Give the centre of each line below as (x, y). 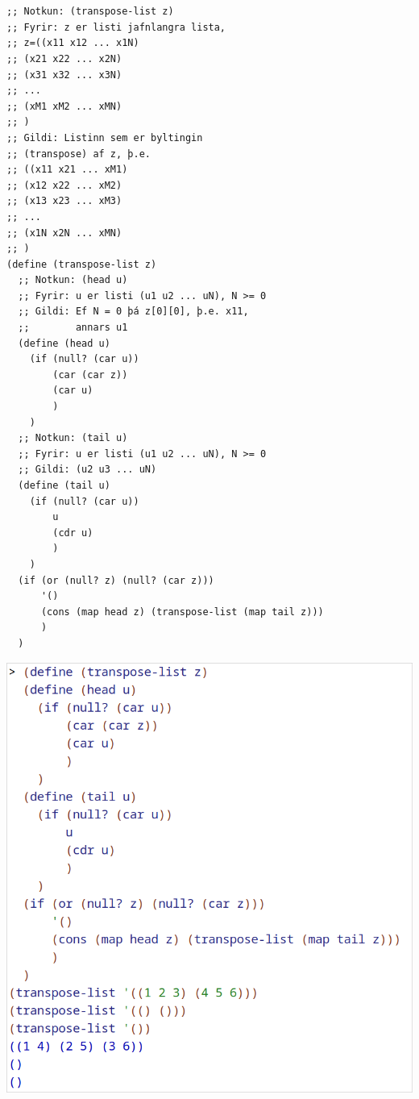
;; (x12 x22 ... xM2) (64, 185)
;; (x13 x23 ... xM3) (64, 201)
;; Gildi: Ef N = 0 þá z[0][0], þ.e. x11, (133, 312)
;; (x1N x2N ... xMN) (64, 233)
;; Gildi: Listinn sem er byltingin (105, 137)
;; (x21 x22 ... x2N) (64, 58)
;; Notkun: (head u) (73, 280)
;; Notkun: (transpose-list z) (90, 12)
